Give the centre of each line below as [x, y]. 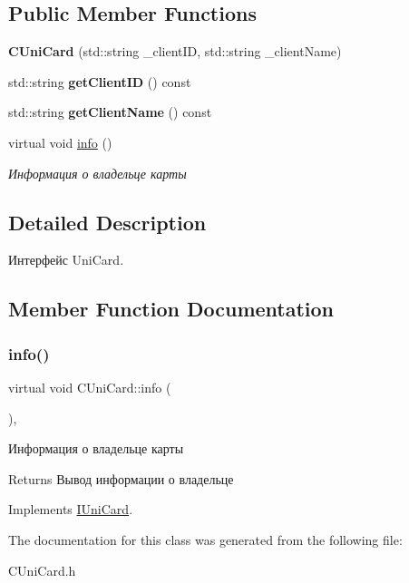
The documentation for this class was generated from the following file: [205, 539]
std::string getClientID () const [100, 81]
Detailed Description [107, 222]
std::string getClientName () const [110, 112]
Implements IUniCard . [71, 509]
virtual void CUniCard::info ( [90, 387]
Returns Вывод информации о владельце [121, 478]
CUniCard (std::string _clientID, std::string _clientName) [175, 51]
